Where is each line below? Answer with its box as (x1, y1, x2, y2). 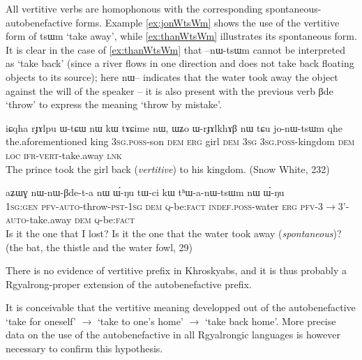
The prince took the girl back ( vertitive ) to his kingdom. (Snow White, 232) (6, 161, 330, 176)
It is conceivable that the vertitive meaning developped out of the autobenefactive (6, 300, 356, 315)
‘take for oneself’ (6, 313, 76, 328)
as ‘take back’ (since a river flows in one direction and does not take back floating (6, 56, 354, 70)
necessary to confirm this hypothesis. (6, 341, 163, 356)
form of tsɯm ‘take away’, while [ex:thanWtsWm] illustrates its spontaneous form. (6, 29, 357, 43)
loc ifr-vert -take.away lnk (6, 147, 122, 162)
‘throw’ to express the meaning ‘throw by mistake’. (6, 97, 222, 112)
